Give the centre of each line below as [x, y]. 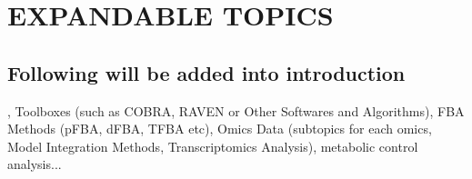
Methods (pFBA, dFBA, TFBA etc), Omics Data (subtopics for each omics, [220, 129]
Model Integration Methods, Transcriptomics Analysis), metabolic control [213, 146]
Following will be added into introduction [206, 72]
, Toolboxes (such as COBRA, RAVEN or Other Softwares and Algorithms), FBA [236, 110]
